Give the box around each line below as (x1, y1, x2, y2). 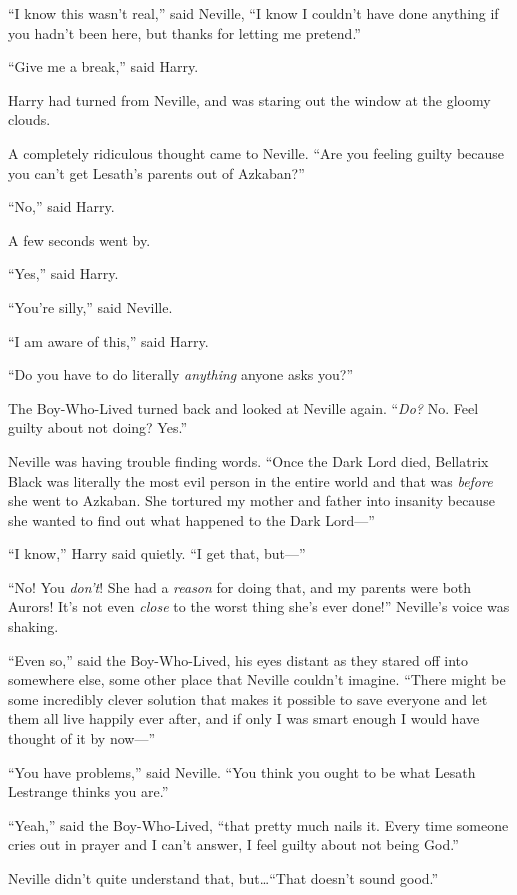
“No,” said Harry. (8, 196, 115, 217)
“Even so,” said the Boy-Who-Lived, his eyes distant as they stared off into (8, 649, 468, 670)
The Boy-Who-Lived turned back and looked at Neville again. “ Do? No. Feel (8, 397, 479, 418)
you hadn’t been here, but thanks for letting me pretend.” (8, 22, 361, 43)
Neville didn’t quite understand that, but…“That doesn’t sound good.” (8, 868, 439, 888)
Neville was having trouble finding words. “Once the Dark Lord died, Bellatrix (8, 450, 489, 471)
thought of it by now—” (8, 728, 156, 749)
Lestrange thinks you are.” (8, 781, 169, 802)
